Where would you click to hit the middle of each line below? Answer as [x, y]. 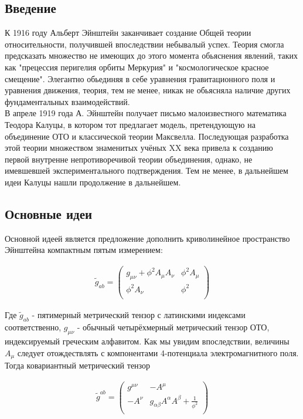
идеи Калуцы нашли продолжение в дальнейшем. [93, 182]
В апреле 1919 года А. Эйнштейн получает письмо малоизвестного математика [146, 113]
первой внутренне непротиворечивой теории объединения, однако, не [129, 159]
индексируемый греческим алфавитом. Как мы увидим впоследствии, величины [147, 341]
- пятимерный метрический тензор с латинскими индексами [139, 315]
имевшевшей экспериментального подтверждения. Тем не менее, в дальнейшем [147, 170]
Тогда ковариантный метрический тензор [78, 365]
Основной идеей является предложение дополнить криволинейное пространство [147, 238]
